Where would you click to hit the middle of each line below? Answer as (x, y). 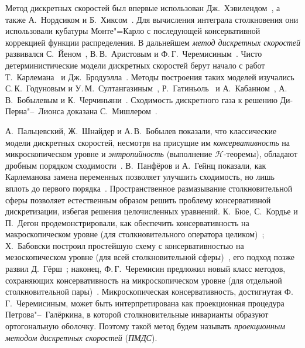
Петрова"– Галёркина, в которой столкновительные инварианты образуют (137, 314)
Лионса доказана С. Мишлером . (98, 111)
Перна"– (20, 111)
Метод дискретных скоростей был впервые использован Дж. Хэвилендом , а (143, 8)
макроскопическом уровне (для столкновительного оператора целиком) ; (135, 234)
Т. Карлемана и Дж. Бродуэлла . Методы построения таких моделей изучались (150, 76)
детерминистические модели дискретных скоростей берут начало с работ (135, 65)
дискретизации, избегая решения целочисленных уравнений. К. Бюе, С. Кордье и (152, 211)
